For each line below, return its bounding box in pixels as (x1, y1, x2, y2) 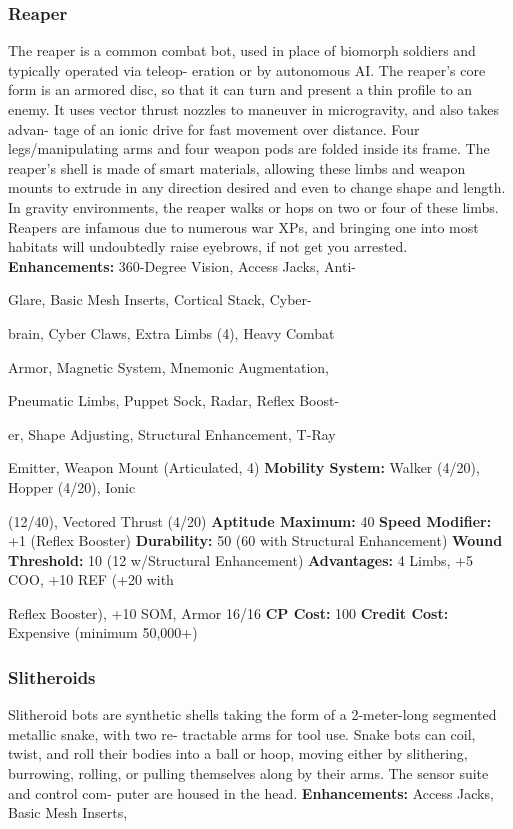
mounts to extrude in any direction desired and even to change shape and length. (8, 177, 506, 198)
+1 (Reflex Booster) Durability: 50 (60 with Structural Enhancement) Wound (8, 530, 503, 551)
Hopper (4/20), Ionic (8, 476, 136, 497)
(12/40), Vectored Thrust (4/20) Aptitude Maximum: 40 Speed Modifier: (8, 510, 492, 531)
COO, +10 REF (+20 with (8, 569, 174, 590)
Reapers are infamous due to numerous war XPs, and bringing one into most (8, 216, 479, 237)
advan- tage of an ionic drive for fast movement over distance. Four (8, 118, 420, 139)
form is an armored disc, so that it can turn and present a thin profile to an (8, 79, 473, 100)
